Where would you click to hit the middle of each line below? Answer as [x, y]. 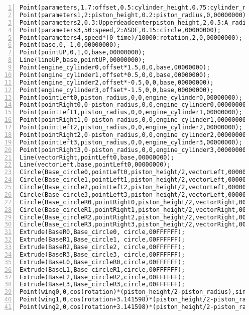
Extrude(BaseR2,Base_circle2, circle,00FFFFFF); [102, 247]
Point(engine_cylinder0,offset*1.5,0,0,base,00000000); [115, 67]
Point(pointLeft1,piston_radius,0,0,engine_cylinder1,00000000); [131, 112]
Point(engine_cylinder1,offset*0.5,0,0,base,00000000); [115, 75]
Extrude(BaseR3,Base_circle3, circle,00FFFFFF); [102, 254]
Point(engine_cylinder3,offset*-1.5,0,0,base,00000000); [117, 90]
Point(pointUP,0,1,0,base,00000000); [83, 53]
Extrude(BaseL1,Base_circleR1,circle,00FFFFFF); [102, 269]
